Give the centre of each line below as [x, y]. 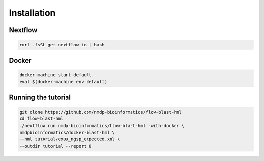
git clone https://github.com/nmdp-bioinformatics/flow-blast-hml [100, 112]
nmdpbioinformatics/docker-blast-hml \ [67, 132]
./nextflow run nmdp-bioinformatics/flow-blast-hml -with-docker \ [102, 126]
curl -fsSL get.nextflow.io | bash [62, 45]
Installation [32, 13]
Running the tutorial [40, 97]
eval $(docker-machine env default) [63, 82]
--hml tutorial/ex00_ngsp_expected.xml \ [70, 139]
